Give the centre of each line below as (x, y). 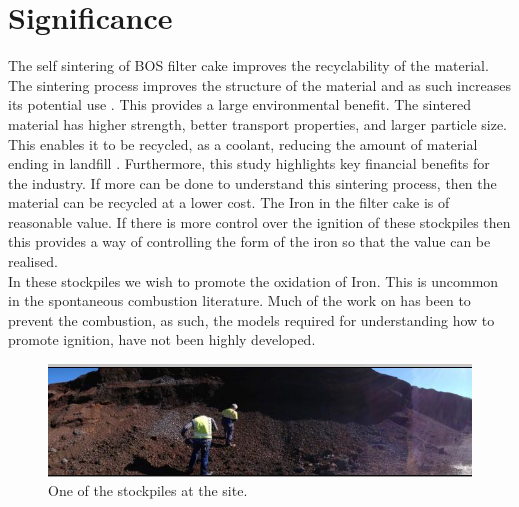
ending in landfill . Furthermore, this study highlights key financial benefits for (249, 163)
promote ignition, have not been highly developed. (162, 339)
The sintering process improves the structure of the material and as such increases (259, 84)
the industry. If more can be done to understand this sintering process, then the (252, 182)
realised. (33, 261)
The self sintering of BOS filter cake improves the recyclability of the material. (248, 65)
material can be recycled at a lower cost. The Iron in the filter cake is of (229, 202)
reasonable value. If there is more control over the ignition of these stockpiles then (259, 221)
